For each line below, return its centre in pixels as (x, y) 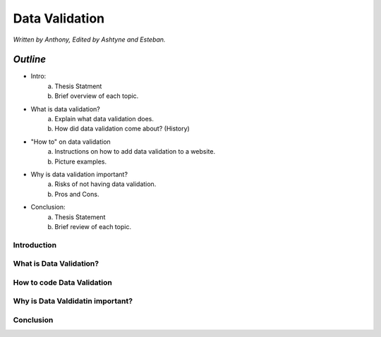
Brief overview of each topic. (97, 96)
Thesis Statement (80, 217)
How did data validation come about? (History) (122, 129)
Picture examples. (81, 161)
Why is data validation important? (79, 174)
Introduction (35, 245)
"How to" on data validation (71, 142)
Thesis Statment (78, 86)
